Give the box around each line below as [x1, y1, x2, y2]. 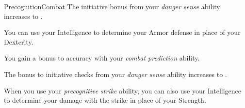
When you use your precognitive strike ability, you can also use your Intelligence [4, 85, 242, 95]
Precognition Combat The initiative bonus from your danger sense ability [4, 1, 220, 11]
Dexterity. [4, 36, 33, 46]
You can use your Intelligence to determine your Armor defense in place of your [4, 27, 241, 37]
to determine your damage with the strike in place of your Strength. [4, 95, 206, 105]
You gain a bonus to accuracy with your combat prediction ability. [4, 53, 200, 63]
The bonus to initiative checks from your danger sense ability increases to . [4, 69, 227, 79]
